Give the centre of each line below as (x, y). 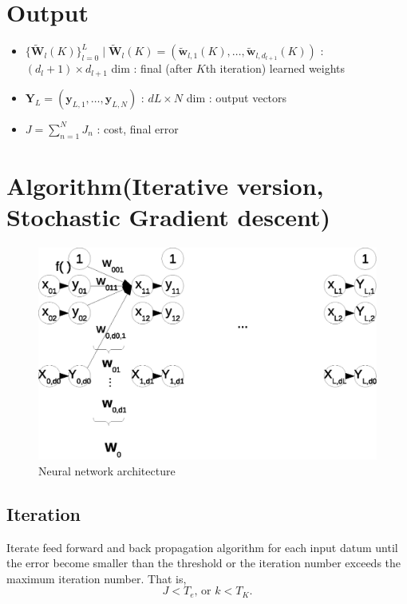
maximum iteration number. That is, (97, 578)
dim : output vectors (237, 97)
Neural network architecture (107, 470)
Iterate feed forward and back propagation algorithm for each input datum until (202, 547)
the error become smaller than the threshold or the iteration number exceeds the (204, 563)
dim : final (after (152, 68)
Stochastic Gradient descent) (169, 216)
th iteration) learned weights (275, 68)
